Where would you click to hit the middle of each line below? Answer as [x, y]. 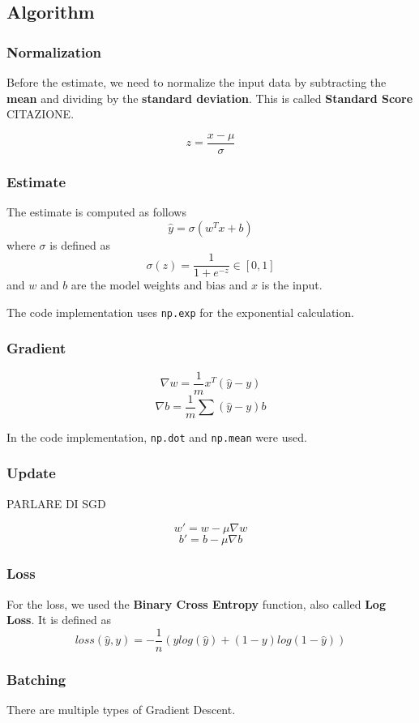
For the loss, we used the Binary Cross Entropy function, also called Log [196, 603]
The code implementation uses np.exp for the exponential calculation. [180, 312]
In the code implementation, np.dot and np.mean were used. [157, 436]
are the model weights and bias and [159, 285]
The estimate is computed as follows [96, 212]
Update [31, 473]
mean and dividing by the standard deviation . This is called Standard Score [210, 98]
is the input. [292, 285]
